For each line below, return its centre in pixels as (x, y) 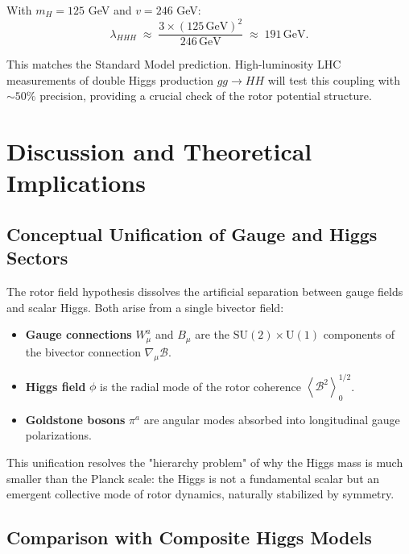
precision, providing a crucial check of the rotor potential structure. (206, 96)
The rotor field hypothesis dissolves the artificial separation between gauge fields (205, 292)
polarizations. (58, 435)
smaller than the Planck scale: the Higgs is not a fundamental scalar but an (193, 478)
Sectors (37, 258)
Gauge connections (78, 334)
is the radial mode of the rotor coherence (201, 386)
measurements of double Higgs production (110, 79)
